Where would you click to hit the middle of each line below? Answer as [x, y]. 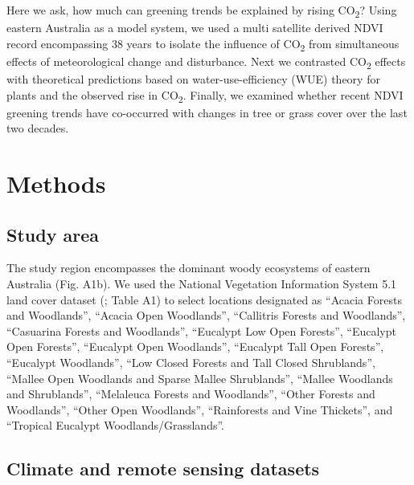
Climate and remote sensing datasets [163, 469]
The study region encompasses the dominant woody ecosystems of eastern [189, 268]
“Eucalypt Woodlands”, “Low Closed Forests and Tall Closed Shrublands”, [191, 363]
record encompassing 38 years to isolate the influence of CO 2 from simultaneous [203, 44]
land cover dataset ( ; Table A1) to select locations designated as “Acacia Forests [204, 299]
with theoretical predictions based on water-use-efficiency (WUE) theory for [193, 78]
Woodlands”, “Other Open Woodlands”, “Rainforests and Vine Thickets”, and [200, 409]
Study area [53, 234]
